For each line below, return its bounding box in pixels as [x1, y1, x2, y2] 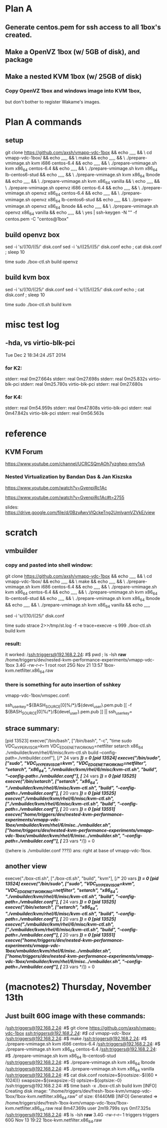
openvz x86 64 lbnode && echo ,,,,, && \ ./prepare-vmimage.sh [31, 203, 159, 210]
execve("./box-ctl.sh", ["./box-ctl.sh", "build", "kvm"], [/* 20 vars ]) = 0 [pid [5, 875, 159, 881]
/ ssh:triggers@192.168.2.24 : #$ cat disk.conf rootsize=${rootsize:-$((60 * [5, 1072, 158, 1078]
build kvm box [5, 273, 50, 282]
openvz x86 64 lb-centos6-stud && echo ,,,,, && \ [31, 196, 131, 204]
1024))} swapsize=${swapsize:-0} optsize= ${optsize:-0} [5, 1078, 122, 1084]
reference [5, 428, 47, 439]
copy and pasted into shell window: [5, 562, 93, 568]
